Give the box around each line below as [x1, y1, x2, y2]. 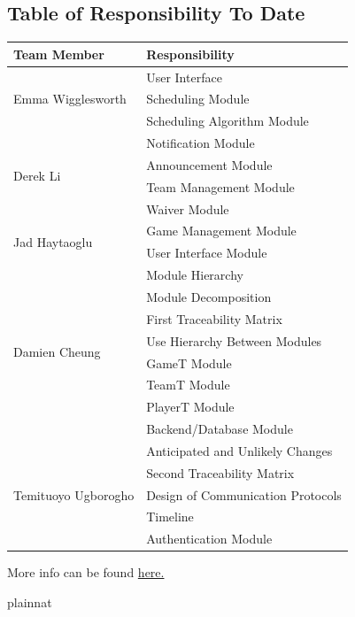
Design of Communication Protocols [146, 485, 342, 504]
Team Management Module [146, 177, 295, 196]
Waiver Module [146, 199, 229, 218]
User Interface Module [146, 243, 267, 262]
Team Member [13, 44, 104, 63]
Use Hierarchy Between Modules [146, 331, 322, 350]
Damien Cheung [13, 343, 101, 361]
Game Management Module [146, 221, 297, 240]
